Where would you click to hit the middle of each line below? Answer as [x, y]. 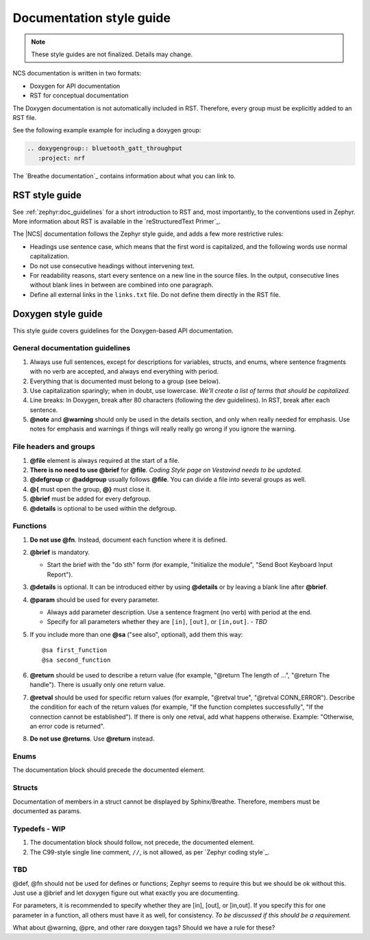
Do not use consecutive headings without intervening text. [112, 266]
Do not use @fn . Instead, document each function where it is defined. [128, 540]
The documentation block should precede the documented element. [109, 770]
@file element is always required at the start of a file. [104, 460]
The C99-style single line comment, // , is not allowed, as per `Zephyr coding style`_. [150, 852]
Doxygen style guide [58, 314]
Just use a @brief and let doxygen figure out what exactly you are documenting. [126, 893]
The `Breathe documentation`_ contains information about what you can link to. [124, 176]
